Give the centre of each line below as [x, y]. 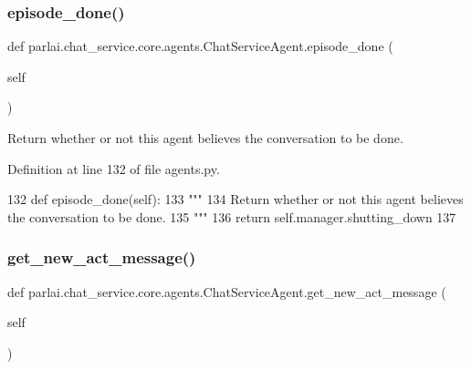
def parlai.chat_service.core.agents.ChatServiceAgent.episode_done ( [200, 46]
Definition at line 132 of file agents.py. [114, 168]
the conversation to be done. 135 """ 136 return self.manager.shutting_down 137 [232, 216]
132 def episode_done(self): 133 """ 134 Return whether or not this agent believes [235, 199]
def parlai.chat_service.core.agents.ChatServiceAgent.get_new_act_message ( [227, 291]
